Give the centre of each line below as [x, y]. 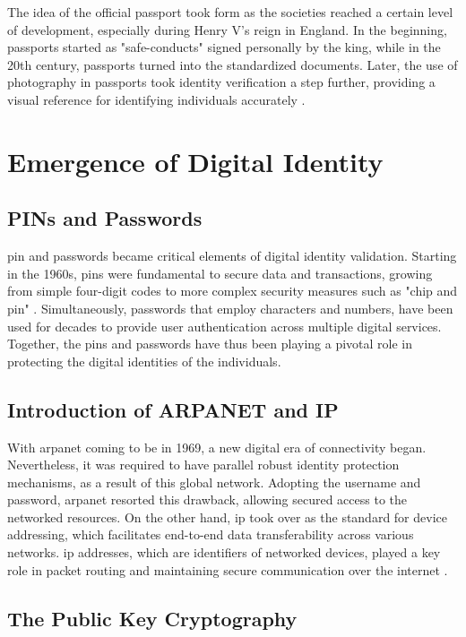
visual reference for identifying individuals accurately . [156, 99]
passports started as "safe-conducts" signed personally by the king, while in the [224, 47]
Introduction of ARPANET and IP [173, 409]
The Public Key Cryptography [152, 618]
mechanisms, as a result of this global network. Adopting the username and [214, 482]
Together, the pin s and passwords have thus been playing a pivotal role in [210, 344]
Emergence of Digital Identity [195, 161]
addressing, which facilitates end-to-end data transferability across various [211, 534]
